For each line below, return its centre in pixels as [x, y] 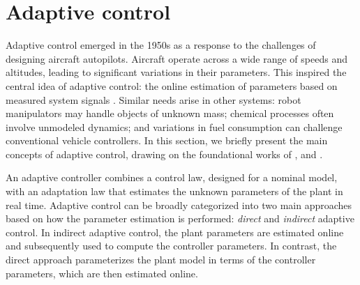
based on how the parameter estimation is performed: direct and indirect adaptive [180, 218]
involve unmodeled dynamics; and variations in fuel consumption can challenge [174, 126]
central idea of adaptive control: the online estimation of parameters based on [172, 85]
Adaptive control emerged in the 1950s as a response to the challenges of [161, 45]
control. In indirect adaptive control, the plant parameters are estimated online [175, 232]
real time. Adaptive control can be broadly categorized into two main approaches [179, 205]
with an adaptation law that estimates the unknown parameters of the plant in [174, 191]
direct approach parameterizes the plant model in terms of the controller [161, 260]
